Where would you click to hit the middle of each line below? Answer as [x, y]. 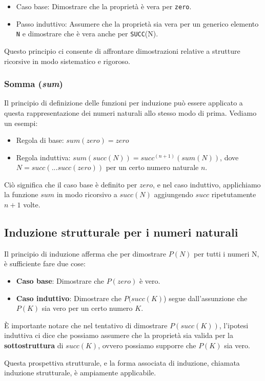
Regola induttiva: [43, 157]
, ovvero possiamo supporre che [147, 345]
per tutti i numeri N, [227, 253]
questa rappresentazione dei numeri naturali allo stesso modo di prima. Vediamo [130, 112]
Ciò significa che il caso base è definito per [71, 184]
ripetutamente [234, 194]
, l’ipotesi [234, 325]
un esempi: [21, 123]
